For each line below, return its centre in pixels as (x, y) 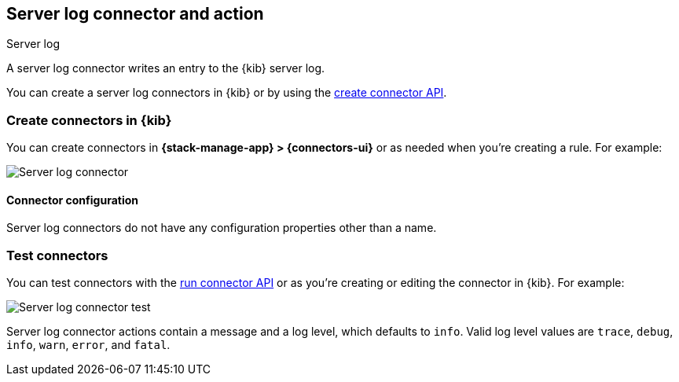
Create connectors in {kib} (89, 120)
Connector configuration (72, 200)
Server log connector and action (135, 14)
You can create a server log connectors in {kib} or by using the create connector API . (227, 93)
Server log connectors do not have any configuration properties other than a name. (222, 228)
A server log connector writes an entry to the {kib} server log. (166, 68)
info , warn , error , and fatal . (88, 345)
